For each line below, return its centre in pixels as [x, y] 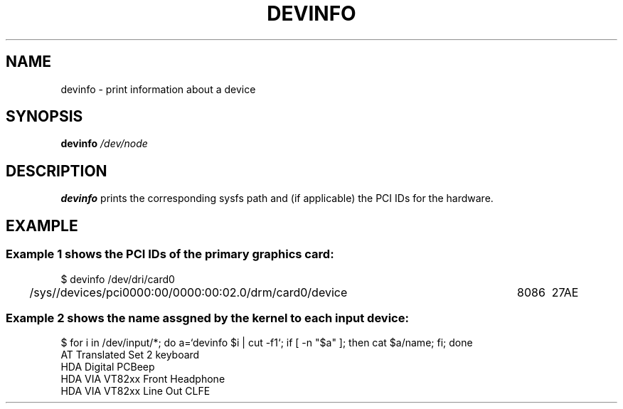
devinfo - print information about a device [158, 89]
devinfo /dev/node [104, 144]
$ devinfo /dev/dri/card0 [118, 279]
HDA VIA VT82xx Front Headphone [143, 379]
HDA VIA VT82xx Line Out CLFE [135, 391]
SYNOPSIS [44, 117]
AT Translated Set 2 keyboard [130, 355]
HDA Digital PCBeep [108, 367]
